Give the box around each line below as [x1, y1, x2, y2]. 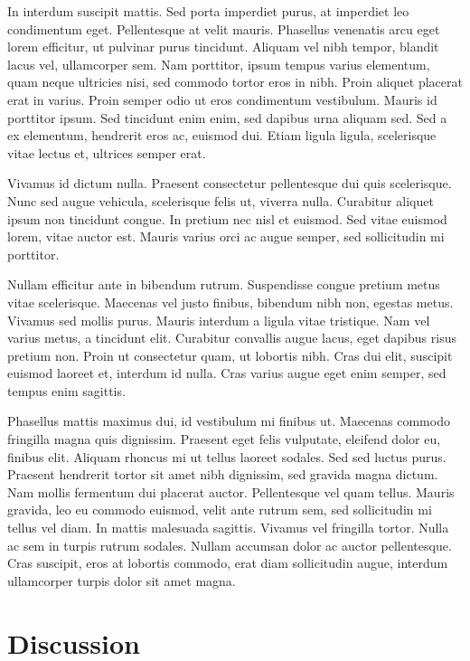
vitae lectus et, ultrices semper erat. [7, 143, 206, 162]
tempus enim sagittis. [7, 381, 126, 400]
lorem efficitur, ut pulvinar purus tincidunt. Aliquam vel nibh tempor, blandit [7, 37, 439, 56]
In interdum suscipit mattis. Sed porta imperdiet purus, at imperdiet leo [7, 2, 409, 20]
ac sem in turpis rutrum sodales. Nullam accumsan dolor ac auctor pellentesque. [7, 535, 452, 554]
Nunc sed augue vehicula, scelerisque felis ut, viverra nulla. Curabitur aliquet [7, 191, 434, 210]
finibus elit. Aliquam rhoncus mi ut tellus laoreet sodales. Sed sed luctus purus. [7, 447, 446, 466]
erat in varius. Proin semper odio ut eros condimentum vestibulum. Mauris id [7, 90, 437, 109]
